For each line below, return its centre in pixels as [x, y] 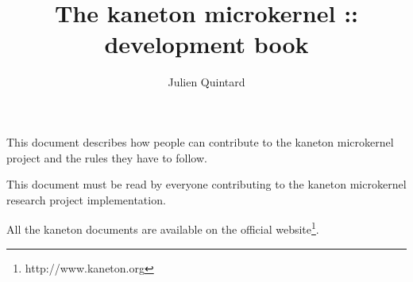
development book [206, 44]
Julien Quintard [206, 82]
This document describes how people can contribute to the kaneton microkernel [200, 141]
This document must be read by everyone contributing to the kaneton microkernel [206, 184]
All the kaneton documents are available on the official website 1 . [163, 228]
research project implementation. [86, 199]
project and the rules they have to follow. [107, 157]
